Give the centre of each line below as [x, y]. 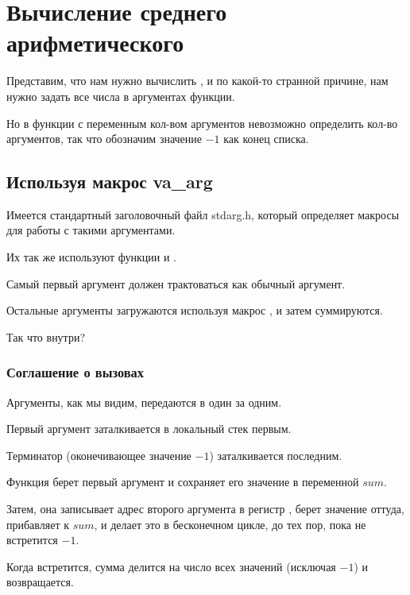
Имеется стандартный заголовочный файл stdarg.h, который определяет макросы [203, 214]
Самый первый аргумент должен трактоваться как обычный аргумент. [176, 283]
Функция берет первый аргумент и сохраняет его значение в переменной [183, 482]
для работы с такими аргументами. [91, 230]
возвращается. [40, 582]
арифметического [95, 42]
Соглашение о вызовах [75, 372]
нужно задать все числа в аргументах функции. [121, 96]
